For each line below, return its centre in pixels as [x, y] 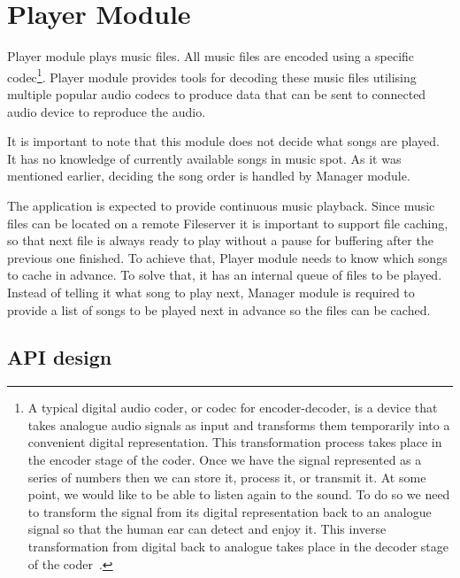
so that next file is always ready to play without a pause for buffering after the [220, 240]
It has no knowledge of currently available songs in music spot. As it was [204, 158]
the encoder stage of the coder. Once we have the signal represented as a [225, 460]
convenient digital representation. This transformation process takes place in [235, 442]
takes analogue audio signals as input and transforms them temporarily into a [239, 424]
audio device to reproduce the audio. [107, 111]
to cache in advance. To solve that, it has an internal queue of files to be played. [225, 275]
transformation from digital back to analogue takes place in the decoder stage [238, 547]
